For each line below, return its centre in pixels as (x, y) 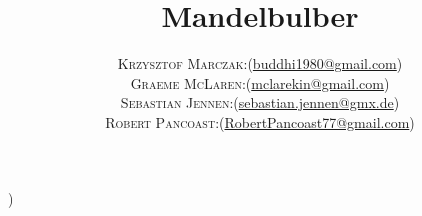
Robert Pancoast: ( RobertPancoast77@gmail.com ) (260, 121)
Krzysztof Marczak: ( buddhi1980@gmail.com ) (260, 63)
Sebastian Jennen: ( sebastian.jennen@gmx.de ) (260, 102)
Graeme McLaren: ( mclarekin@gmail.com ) (260, 82)
